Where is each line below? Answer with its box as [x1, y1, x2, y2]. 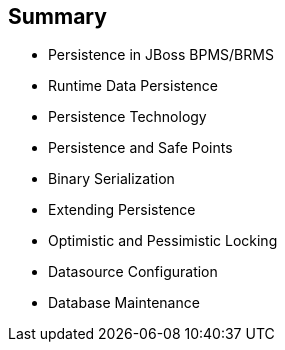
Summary [8, 4, 107, 29]
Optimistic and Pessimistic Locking [48, 232, 278, 250]
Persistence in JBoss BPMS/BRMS [48, 46, 274, 64]
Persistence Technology [48, 108, 207, 126]
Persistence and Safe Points [48, 139, 233, 157]
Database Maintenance [48, 294, 200, 312]
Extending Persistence [48, 201, 196, 219]
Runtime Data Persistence [48, 77, 218, 95]
